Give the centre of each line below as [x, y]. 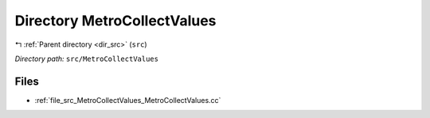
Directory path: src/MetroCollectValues [87, 59]
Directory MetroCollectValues [115, 21]
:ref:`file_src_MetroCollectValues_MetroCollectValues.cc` [128, 100]
